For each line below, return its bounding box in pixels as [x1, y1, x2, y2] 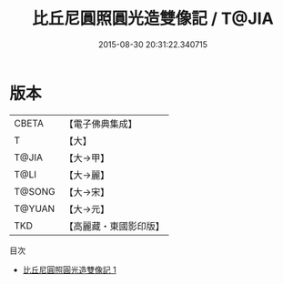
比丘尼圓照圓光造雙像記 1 [22, 264, 116, 275]
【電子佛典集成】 [64, 117, 138, 130]
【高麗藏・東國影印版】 [64, 219, 166, 232]
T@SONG [14, 185, 56, 198]
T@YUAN [14, 202, 56, 215]
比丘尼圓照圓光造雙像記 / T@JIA [31, 8, 275, 29]
